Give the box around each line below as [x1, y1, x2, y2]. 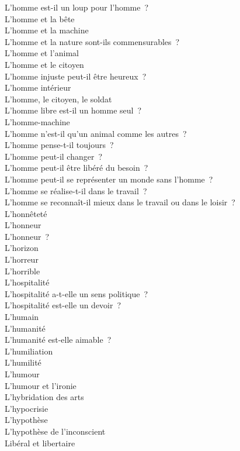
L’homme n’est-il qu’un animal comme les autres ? [5, 127, 187, 139]
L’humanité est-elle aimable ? [5, 333, 112, 346]
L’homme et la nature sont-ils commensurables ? [5, 35, 180, 47]
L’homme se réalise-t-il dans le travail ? [5, 184, 147, 197]
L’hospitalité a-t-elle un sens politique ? [5, 287, 148, 299]
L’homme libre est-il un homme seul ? [5, 104, 142, 116]
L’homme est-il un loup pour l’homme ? [5, 1, 149, 13]
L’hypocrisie [5, 402, 48, 414]
